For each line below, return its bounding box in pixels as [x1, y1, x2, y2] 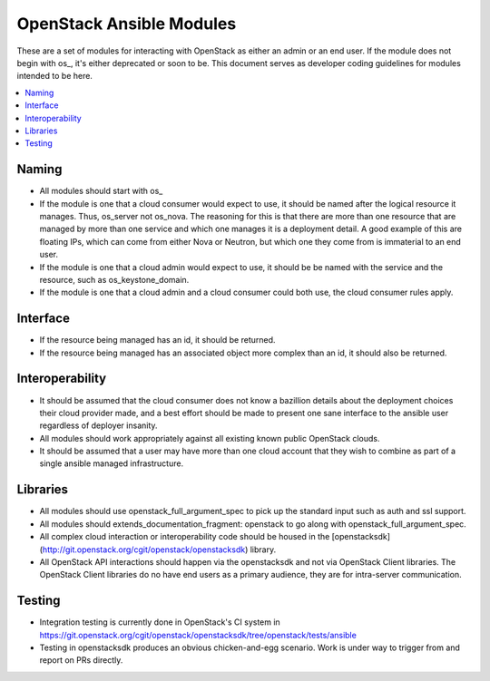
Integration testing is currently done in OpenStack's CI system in [39, 617, 280, 627]
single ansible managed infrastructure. [39, 458, 184, 469]
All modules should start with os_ [39, 186, 163, 197]
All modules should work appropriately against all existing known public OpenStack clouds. [39, 433, 380, 443]
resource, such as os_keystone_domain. [39, 274, 190, 285]
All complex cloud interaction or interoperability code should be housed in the [39, 531, 330, 542]
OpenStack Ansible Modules [16, 14, 237, 34]
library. [250, 544, 277, 555]
